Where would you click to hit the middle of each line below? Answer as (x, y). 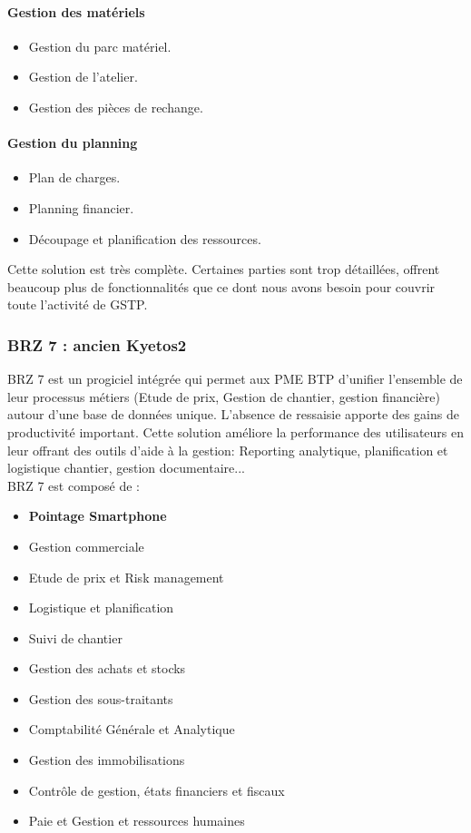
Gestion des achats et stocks (107, 668)
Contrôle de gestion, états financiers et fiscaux (157, 790)
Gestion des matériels (76, 11)
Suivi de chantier (75, 637)
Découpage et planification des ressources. (145, 238)
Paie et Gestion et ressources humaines (137, 821)
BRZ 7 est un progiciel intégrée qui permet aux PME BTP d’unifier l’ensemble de (235, 379)
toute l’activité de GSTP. (78, 304)
